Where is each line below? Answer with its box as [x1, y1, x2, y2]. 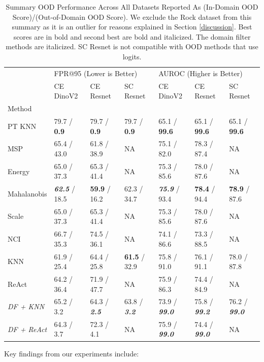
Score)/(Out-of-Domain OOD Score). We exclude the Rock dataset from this [12, 11, 252, 22]
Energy [8, 166, 30, 176]
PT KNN [8, 120, 37, 131]
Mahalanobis [8, 188, 47, 199]
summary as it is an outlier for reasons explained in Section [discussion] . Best [12, 21, 252, 32]
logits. [122, 51, 142, 61]
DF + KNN [8, 301, 45, 312]
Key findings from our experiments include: [4, 348, 139, 358]
